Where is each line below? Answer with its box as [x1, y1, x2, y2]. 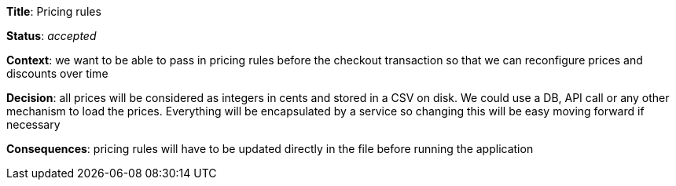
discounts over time [6, 67, 108, 80]
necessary [6, 118, 61, 131]
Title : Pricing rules [6, 5, 101, 18]
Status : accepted [6, 29, 97, 42]
